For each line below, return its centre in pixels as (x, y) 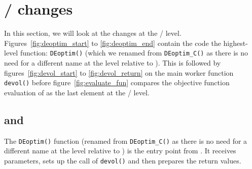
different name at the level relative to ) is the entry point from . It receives (120, 151)
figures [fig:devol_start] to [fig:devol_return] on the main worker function (119, 72)
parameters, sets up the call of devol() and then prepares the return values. (123, 160)
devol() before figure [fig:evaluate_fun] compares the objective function (117, 82)
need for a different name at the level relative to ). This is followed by (113, 62)
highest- (236, 43)
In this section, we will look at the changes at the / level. (93, 33)
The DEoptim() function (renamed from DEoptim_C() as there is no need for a (126, 140)
